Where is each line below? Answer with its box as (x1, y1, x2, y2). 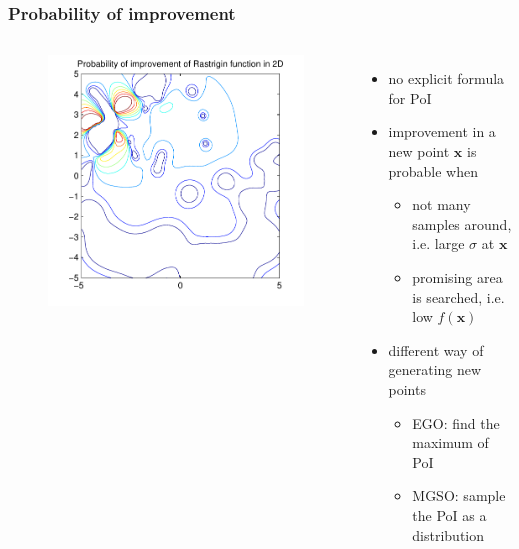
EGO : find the (412, 412, 500, 433)
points (388, 378, 426, 399)
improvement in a (388, 121, 496, 142)
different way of (388, 339, 484, 360)
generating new (388, 359, 482, 380)
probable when (388, 160, 479, 181)
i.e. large (412, 233, 465, 254)
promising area (412, 266, 503, 287)
